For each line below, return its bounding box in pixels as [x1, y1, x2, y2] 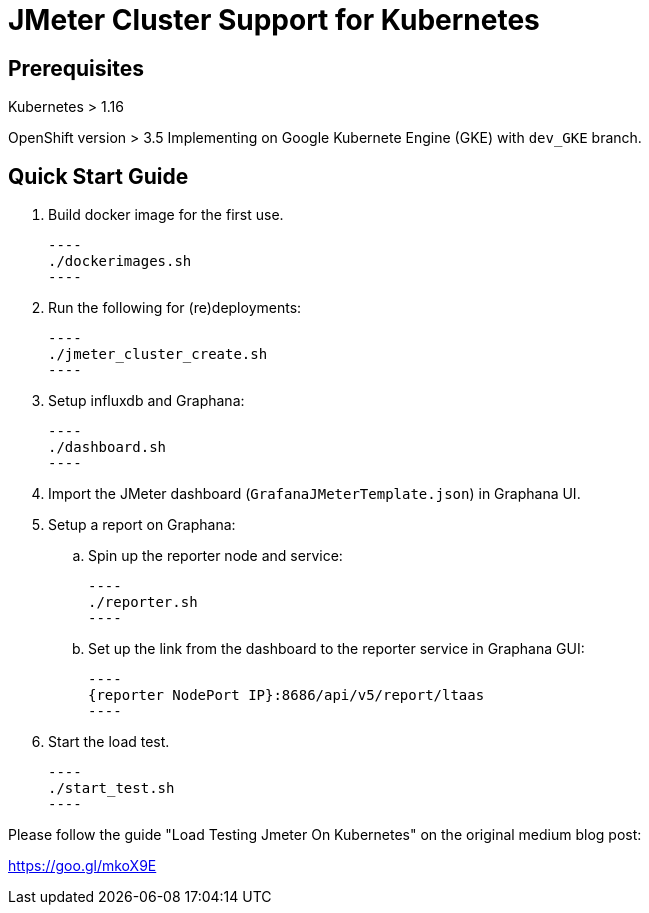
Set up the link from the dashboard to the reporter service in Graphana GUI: [88, 640, 585, 658]
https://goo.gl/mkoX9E [8, 857, 157, 875]
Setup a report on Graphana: [48, 516, 236, 534]
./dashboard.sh [48, 439, 167, 456]
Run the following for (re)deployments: [48, 299, 302, 317]
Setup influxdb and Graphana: [48, 392, 245, 410]
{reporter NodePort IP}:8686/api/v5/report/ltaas [88, 687, 485, 704]
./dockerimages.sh [48, 253, 192, 270]
